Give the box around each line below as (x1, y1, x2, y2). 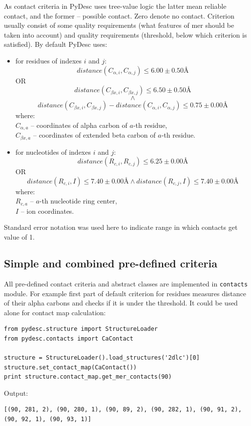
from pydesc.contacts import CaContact (4, 335, 133, 342)
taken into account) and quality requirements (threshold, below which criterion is (4, 29, 247, 40)
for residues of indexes (15, 55, 82, 65)
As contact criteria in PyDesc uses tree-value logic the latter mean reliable (4, 1, 227, 11)
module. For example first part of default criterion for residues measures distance (4, 288, 247, 298)
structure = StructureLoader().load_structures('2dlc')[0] (4, 354, 200, 362)
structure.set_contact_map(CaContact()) (4, 364, 137, 371)
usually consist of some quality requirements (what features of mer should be (4, 20, 234, 30)
